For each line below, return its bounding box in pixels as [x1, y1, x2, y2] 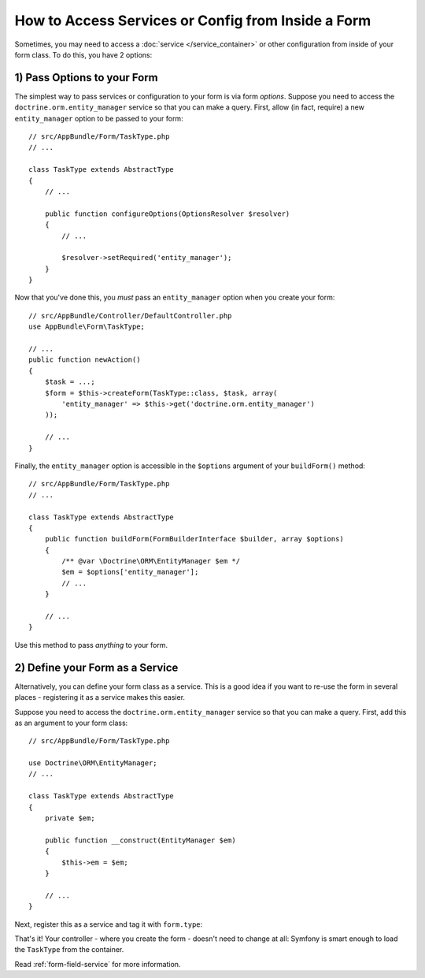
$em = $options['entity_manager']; [61, 567, 199, 577]
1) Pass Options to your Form [14, 71, 159, 84]
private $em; [44, 814, 95, 823]
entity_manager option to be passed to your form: [14, 113, 184, 123]
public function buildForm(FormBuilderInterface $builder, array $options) [44, 534, 344, 544]
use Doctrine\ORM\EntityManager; [28, 759, 157, 768]
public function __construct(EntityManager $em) [44, 835, 236, 845]
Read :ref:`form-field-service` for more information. [14, 959, 181, 969]
